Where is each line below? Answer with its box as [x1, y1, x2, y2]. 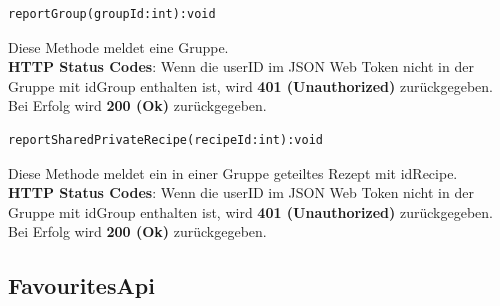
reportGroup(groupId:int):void [8, 7, 216, 21]
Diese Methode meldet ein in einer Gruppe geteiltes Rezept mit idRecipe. [8, 162, 458, 183]
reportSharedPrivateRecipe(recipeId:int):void [8, 132, 323, 147]
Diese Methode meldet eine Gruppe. [8, 36, 229, 57]
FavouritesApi [8, 270, 155, 301]
